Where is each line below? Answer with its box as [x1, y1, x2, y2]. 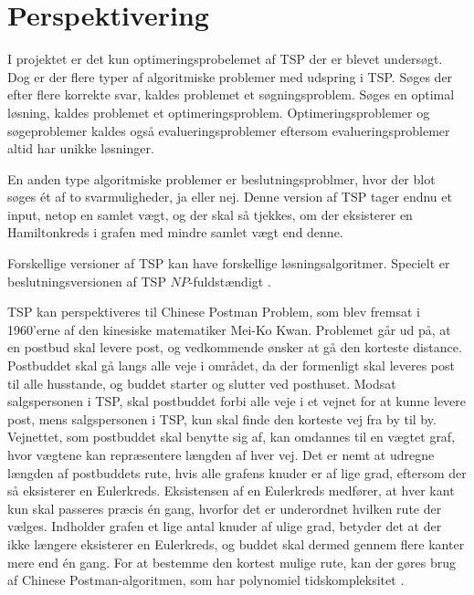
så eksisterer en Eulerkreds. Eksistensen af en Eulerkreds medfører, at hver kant [7, 481, 455, 500]
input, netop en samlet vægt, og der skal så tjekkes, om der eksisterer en [7, 204, 413, 224]
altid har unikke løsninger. [7, 139, 154, 158]
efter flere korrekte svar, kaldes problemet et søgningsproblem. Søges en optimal [7, 85, 455, 104]
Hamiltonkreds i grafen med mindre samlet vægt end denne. [7, 223, 343, 242]
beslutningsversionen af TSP [7, 271, 166, 290]
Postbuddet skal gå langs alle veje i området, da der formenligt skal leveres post [7, 356, 456, 375]
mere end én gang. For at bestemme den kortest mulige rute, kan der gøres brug [7, 552, 457, 571]
